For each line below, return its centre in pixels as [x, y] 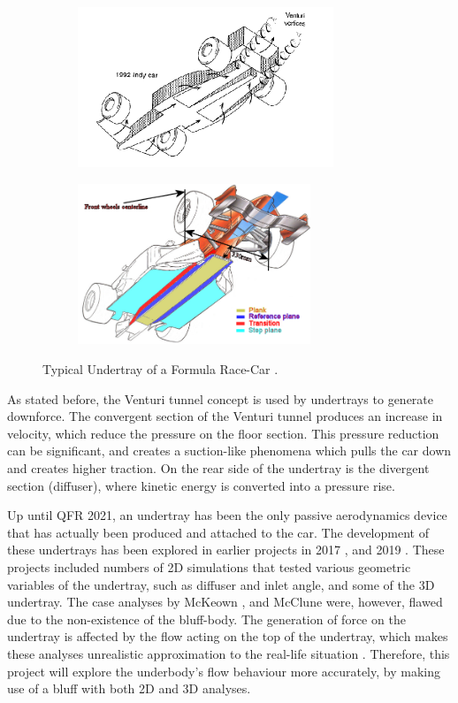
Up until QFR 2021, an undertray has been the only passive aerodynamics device [227, 515]
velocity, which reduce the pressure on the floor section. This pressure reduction [223, 433]
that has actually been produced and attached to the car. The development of [218, 532]
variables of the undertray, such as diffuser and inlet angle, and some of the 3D [221, 584]
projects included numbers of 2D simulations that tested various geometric [209, 566]
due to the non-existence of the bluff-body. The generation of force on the [206, 619]
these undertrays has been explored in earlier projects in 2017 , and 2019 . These [226, 550]
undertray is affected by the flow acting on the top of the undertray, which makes [228, 636]
